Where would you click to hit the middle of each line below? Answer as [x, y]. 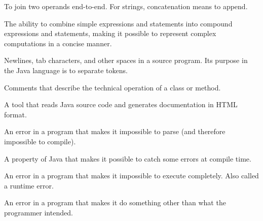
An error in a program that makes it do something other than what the [115, 202]
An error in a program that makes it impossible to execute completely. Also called [131, 176]
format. [15, 114]
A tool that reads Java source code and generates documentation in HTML [121, 104]
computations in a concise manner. [58, 43]
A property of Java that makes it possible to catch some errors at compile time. [128, 158]
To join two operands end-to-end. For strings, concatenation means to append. [126, 6]
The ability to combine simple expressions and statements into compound [118, 23]
